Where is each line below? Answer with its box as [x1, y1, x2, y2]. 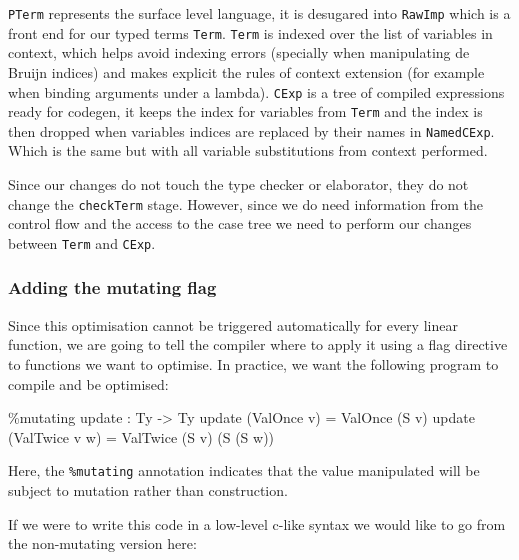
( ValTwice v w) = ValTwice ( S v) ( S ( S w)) [8, 426, 275, 447]
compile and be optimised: [8, 373, 169, 394]
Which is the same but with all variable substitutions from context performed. [8, 140, 488, 161]
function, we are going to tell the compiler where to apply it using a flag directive [8, 334, 508, 355]
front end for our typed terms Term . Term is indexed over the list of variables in [8, 22, 493, 43]
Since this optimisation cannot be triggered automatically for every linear [8, 314, 458, 335]
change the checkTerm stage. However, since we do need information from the [8, 193, 483, 214]
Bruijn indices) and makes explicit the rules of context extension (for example [8, 61, 485, 82]
